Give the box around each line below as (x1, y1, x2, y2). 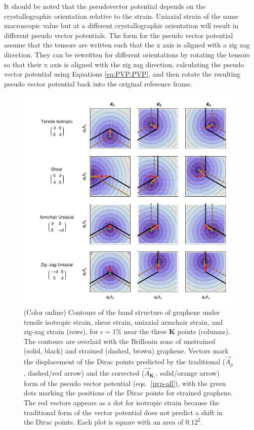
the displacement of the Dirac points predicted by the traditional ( (24, 356, 225, 367)
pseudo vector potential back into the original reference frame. (4, 78, 192, 88)
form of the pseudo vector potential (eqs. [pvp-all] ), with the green (24, 378, 226, 388)
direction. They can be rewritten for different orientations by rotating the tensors (4, 49, 250, 59)
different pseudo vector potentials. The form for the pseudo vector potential (4, 30, 233, 40)
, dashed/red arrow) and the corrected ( (24, 367, 145, 378)
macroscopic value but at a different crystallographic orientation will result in (4, 20, 239, 31)
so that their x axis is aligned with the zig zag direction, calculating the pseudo (4, 59, 244, 69)
